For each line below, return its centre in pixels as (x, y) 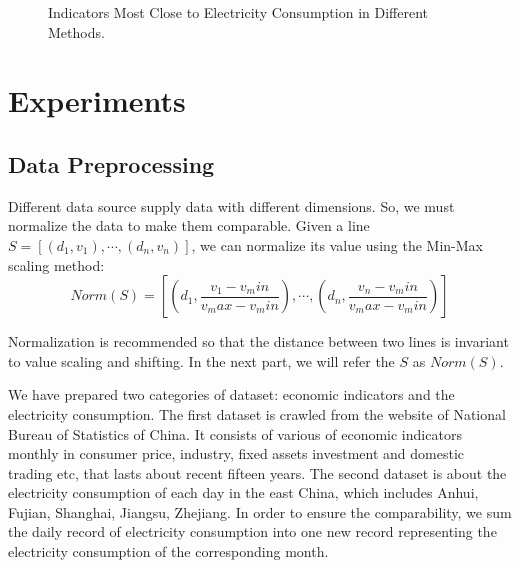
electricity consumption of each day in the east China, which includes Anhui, (243, 492)
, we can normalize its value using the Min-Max (337, 244)
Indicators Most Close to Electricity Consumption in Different (238, 12)
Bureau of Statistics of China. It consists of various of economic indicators (235, 433)
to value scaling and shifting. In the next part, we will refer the (201, 360)
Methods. (76, 31)
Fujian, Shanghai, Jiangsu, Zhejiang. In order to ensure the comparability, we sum (260, 511)
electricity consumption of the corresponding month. (168, 551)
